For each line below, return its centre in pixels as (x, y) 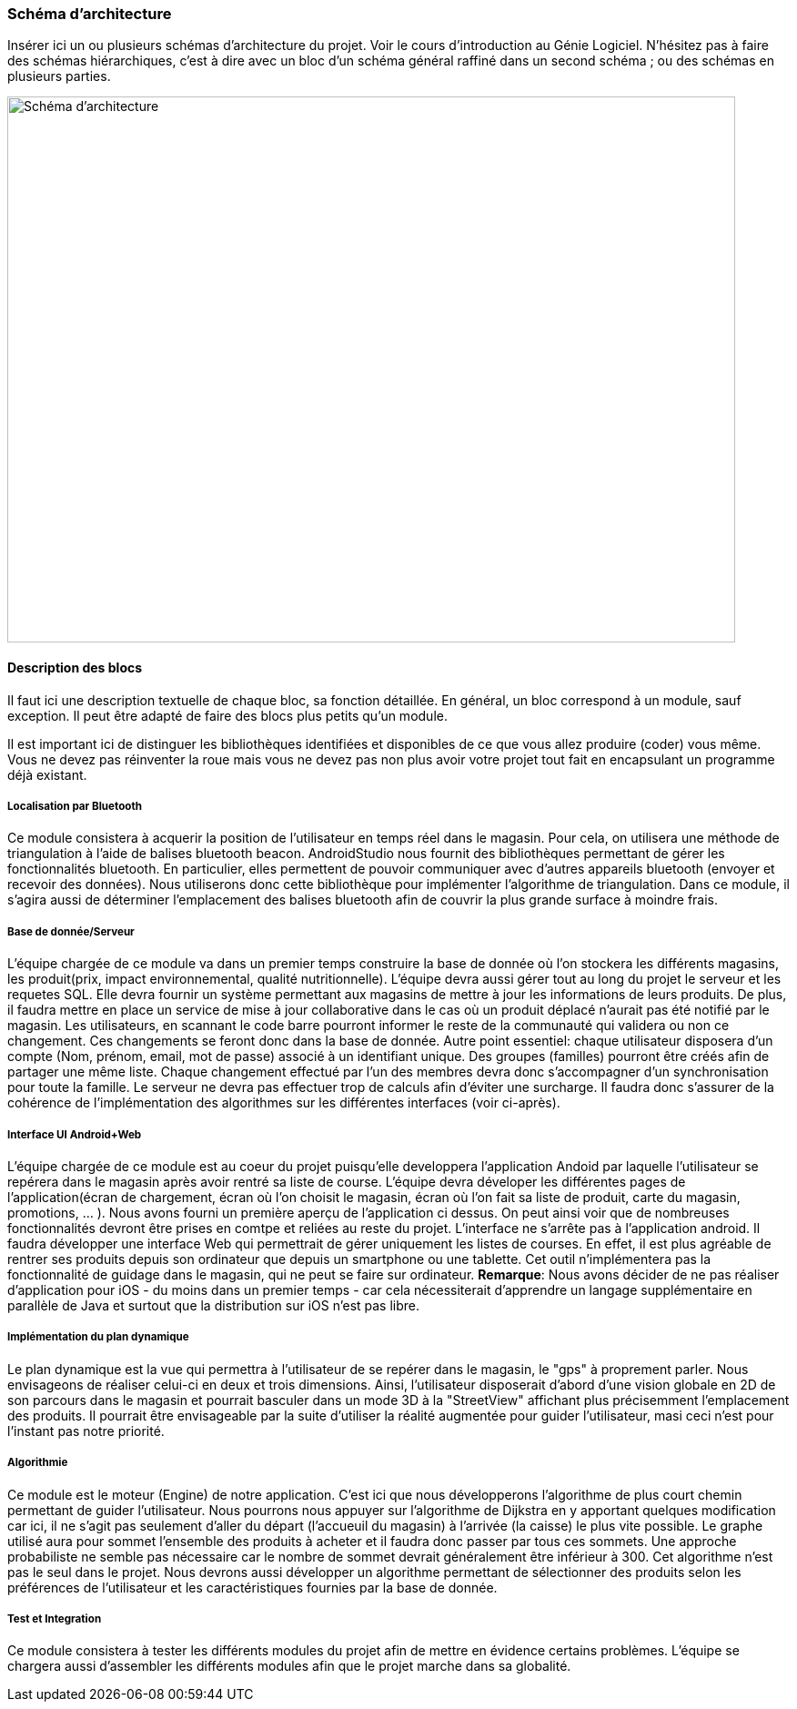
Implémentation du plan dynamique (98, 1337)
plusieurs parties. (59, 76)
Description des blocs (75, 667)
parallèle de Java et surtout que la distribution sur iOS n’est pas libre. (214, 1305)
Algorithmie (38, 1463)
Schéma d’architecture (90, 14)
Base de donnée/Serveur (71, 931)
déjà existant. (47, 774)
